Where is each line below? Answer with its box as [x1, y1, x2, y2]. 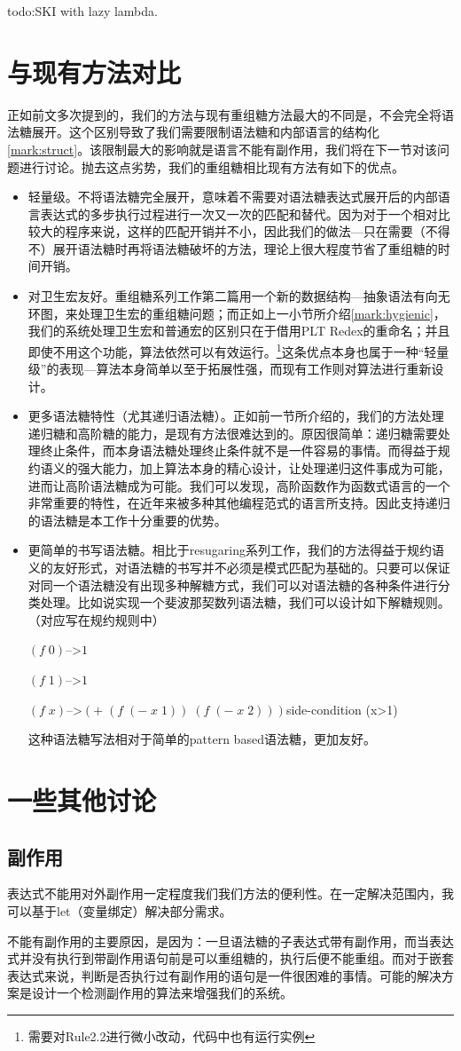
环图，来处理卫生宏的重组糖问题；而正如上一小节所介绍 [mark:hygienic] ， [27, 304, 446, 322]
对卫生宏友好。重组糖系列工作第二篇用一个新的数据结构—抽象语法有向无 [27, 287, 450, 305]
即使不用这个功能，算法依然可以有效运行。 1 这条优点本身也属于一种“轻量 [27, 339, 449, 360]
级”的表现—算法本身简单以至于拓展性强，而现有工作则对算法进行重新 [27, 360, 432, 378]
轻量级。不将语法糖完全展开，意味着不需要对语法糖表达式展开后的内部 [27, 187, 438, 206]
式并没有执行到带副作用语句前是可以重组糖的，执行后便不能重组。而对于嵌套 [7, 949, 454, 968]
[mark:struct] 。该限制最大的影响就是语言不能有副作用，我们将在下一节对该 [7, 139, 438, 158]
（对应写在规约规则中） [27, 610, 165, 628]
